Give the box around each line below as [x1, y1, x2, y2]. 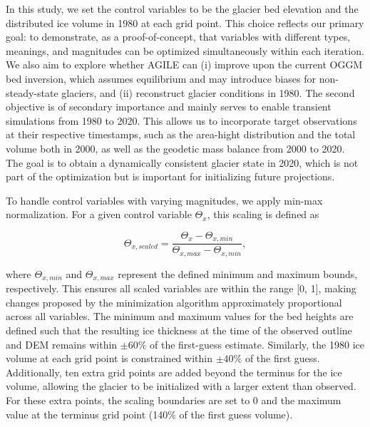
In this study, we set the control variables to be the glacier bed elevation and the [6, 1, 359, 16]
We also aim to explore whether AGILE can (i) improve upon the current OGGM [6, 57, 363, 72]
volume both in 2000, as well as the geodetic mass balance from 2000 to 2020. [6, 140, 345, 155]
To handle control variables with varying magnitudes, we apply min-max [6, 192, 323, 207]
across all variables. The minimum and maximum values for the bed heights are [6, 309, 354, 324]
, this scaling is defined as [207, 207, 319, 222]
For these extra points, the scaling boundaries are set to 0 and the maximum [6, 393, 341, 408]
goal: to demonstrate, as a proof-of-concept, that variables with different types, [6, 29, 351, 44]
